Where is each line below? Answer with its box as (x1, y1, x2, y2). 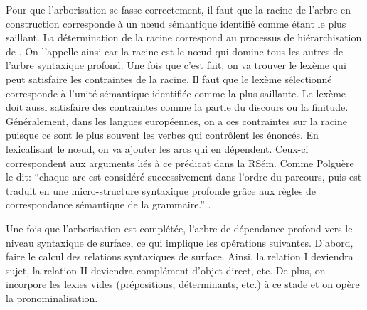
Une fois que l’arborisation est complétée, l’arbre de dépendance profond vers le (6, 220, 353, 235)
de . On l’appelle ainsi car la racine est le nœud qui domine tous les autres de (6, 43, 344, 58)
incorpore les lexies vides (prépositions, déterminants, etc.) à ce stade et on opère (6, 277, 360, 292)
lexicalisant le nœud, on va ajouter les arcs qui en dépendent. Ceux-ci (6, 141, 309, 156)
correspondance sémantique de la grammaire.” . (6, 197, 211, 212)
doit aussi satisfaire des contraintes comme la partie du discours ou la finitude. (6, 100, 349, 114)
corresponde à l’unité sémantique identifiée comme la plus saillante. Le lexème (6, 85, 346, 100)
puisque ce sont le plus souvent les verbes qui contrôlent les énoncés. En (6, 127, 319, 142)
